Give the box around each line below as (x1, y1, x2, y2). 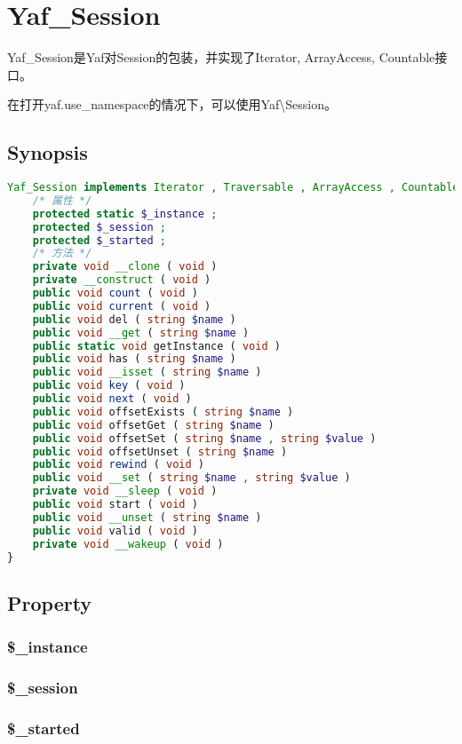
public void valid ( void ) (32, 524, 198, 537)
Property (7, 589, 92, 616)
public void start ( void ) (32, 498, 198, 511)
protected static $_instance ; (32, 207, 218, 220)
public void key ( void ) (32, 379, 186, 392)
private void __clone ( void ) (32, 260, 218, 273)
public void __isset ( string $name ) (32, 366, 262, 379)
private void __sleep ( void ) (32, 485, 218, 498)
